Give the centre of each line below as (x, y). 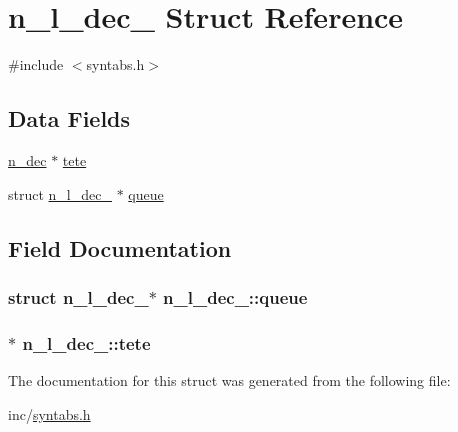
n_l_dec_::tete (86, 342)
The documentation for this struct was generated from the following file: (229, 379)
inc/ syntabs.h (49, 413)
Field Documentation (120, 247)
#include (36, 64)
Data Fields (69, 118)
